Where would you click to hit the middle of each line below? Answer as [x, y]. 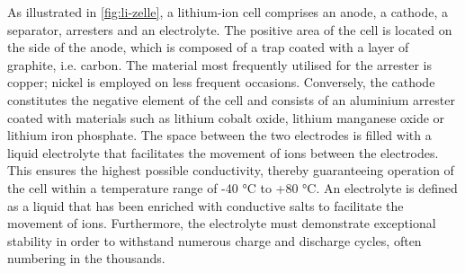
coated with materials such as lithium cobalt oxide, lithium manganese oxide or [226, 117]
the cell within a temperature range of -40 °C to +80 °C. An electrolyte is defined [232, 187]
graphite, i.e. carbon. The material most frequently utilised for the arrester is [219, 64]
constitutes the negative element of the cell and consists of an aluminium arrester [231, 99]
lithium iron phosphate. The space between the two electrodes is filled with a [219, 135]
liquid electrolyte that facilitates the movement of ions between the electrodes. [223, 152]
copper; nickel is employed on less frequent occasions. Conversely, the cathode [221, 82]
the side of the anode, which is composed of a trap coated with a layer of [208, 47]
